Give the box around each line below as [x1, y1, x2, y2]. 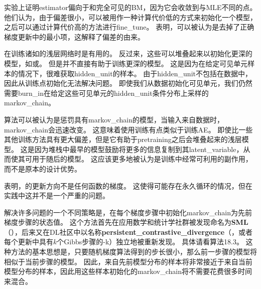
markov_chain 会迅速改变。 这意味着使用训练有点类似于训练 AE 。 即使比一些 [4, 124, 253, 134]
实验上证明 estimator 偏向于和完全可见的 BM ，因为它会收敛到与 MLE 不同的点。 [4, 2, 257, 12]
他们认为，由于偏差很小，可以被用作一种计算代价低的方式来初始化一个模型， [4, 12, 257, 22]
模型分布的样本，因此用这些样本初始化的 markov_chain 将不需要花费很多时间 [4, 266, 252, 276]
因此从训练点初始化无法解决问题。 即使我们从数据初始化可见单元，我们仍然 [4, 78, 252, 88]
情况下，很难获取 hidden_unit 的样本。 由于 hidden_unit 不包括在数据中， [18, 68, 252, 78]
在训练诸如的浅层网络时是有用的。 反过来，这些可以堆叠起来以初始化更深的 [4, 48, 252, 59]
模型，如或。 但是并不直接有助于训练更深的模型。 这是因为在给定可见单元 [4, 58, 248, 68]
